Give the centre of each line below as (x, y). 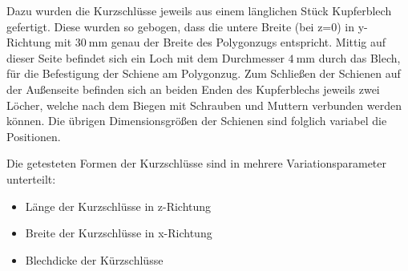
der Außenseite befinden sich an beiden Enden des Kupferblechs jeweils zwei (193, 89)
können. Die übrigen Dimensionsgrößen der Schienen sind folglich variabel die (197, 121)
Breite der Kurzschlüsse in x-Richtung (119, 233)
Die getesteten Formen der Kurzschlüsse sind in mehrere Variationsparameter (197, 163)
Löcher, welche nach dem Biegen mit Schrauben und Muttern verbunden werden (204, 105)
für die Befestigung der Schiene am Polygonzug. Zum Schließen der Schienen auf (204, 73)
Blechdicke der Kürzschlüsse (94, 259)
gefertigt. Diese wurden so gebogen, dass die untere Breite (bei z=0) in (181, 26)
